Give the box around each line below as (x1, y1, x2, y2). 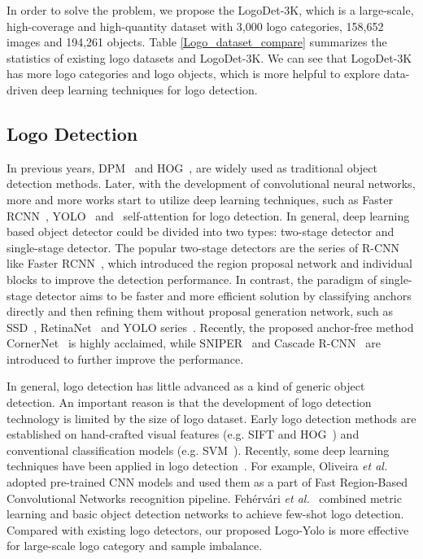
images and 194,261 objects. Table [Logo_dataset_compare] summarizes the (7, 33, 387, 50)
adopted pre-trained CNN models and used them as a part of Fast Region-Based (7, 474, 408, 491)
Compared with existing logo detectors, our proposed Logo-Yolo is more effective (7, 521, 409, 538)
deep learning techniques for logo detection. (41, 81, 258, 98)
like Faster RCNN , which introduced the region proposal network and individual (7, 255, 412, 272)
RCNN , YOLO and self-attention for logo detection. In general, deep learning (7, 207, 410, 224)
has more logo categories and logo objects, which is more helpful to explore (7, 65, 380, 82)
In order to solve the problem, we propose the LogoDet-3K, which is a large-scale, (7, 2, 414, 18)
